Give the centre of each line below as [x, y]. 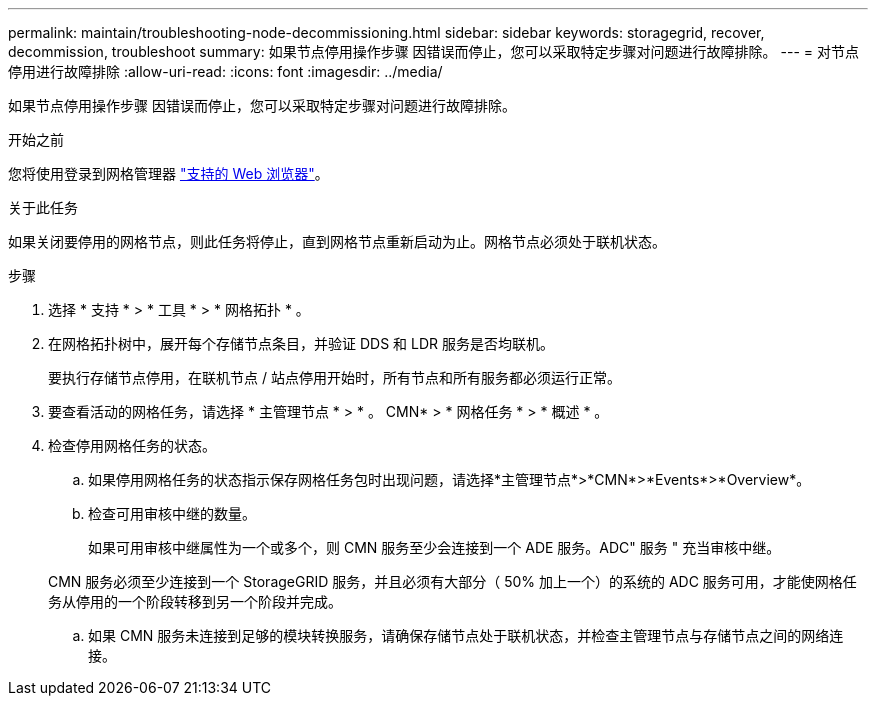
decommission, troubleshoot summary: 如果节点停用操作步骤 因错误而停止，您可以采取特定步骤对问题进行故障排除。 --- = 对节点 [433, 51]
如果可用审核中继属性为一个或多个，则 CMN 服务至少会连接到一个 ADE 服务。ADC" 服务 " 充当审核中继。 [434, 547]
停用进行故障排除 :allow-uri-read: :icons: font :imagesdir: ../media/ [225, 71]
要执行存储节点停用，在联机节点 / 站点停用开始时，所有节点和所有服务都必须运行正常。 [334, 377]
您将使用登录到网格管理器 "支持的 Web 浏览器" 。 [168, 173]
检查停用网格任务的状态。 [132, 445]
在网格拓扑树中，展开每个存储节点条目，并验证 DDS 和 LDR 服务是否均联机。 [301, 343]
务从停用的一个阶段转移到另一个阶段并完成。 [195, 601]
